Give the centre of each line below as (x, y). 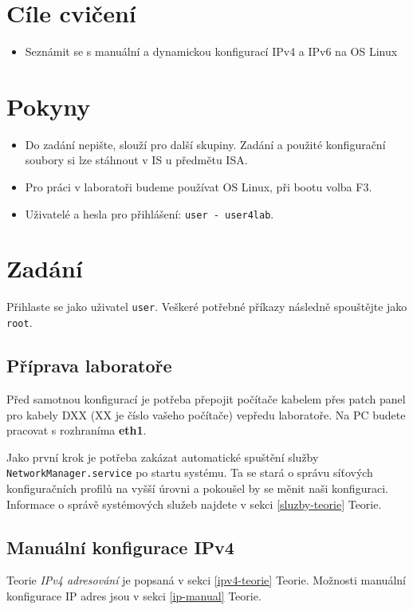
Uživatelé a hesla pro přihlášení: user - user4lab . (149, 213)
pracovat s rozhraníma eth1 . (77, 430)
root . (20, 323)
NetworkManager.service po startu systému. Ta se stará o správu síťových (190, 472)
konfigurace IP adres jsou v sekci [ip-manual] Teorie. (134, 595)
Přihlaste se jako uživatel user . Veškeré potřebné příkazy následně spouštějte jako (207, 307)
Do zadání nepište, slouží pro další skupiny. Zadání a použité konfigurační (205, 144)
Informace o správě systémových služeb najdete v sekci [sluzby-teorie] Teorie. (194, 504)
